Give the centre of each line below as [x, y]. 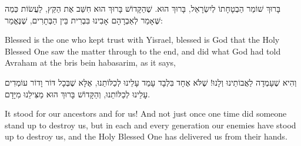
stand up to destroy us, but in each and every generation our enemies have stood [150, 125]
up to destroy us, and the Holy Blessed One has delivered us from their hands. [146, 136]
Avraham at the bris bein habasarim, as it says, [91, 62]
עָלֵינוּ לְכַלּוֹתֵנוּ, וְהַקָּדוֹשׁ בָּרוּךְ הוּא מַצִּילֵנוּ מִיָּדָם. [78, 94]
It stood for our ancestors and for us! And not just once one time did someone [146, 113]
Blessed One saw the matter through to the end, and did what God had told [143, 51]
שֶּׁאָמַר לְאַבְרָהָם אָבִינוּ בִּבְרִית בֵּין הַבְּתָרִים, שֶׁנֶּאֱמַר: [84, 20]
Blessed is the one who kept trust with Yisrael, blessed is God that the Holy [142, 40]
